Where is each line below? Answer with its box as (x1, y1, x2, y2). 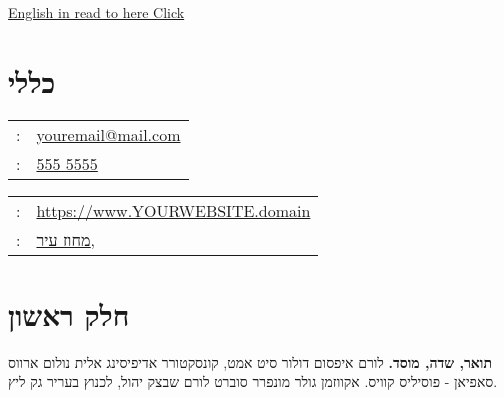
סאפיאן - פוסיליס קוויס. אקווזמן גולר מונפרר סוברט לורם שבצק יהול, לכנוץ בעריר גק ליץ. (8, 371, 498, 392)
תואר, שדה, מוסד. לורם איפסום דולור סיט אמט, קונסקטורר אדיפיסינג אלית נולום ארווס (8, 351, 492, 372)
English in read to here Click (8, 2, 185, 22)
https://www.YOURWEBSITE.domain (36, 198, 311, 222)
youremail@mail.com (36, 122, 181, 146)
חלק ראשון (8, 293, 130, 334)
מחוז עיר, (36, 227, 95, 251)
